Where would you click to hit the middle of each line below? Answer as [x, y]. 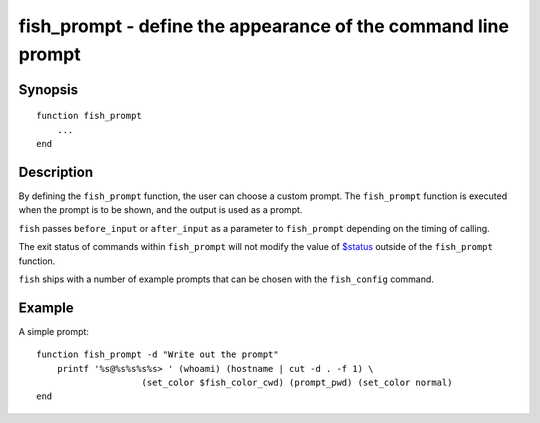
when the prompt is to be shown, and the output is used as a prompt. [160, 210]
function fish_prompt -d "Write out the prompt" [157, 354]
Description [56, 171]
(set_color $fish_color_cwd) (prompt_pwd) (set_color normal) [297, 383]
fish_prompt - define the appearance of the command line [264, 26]
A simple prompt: [54, 331]
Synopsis [48, 89]
